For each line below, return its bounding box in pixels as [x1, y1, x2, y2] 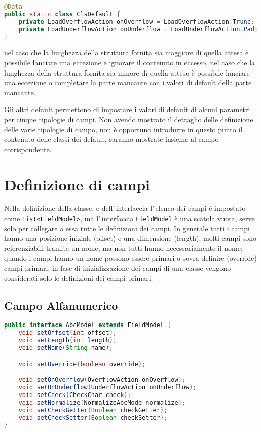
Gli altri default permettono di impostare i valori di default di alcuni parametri [4, 104, 250, 115]
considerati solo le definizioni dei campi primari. [4, 272, 153, 283]
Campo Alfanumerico [4, 297, 118, 313]
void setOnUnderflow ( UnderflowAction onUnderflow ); [18, 384, 197, 391]
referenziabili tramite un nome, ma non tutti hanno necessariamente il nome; [4, 242, 243, 253]
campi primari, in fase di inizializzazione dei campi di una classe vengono [4, 263, 231, 273]
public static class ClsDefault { [4, 10, 121, 18]
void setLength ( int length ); [18, 337, 117, 344]
